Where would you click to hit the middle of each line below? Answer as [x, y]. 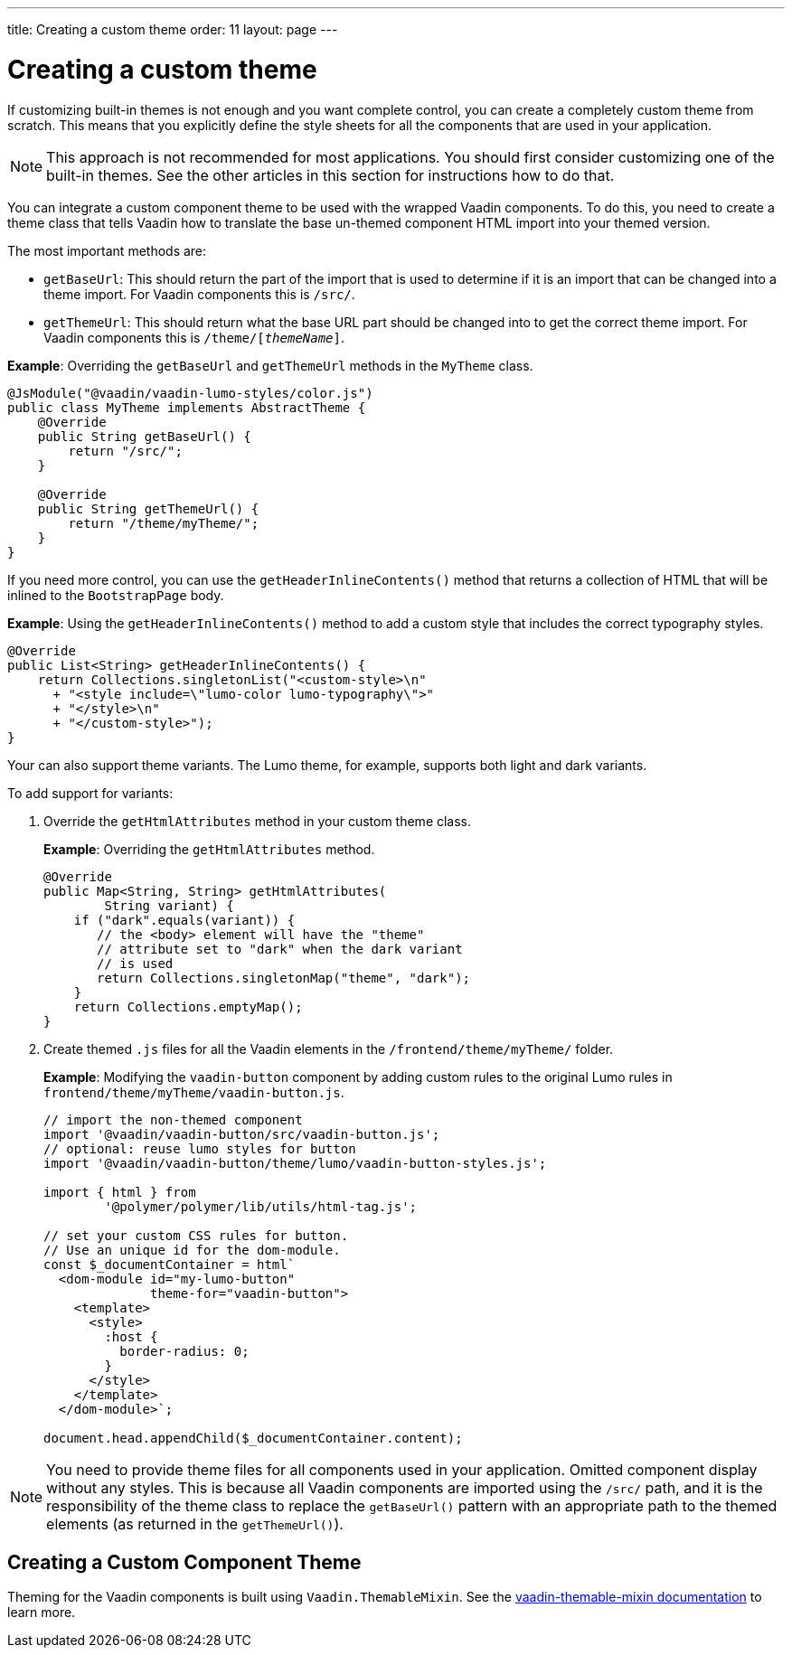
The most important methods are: [107, 250]
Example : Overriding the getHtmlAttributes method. [209, 849]
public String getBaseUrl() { [144, 436]
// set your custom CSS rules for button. [196, 1235]
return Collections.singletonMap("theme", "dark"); [284, 978]
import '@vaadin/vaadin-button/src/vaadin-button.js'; [242, 1134]
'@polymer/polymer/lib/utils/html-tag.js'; [261, 1206]
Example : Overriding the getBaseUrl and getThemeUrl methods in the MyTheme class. [270, 365]
